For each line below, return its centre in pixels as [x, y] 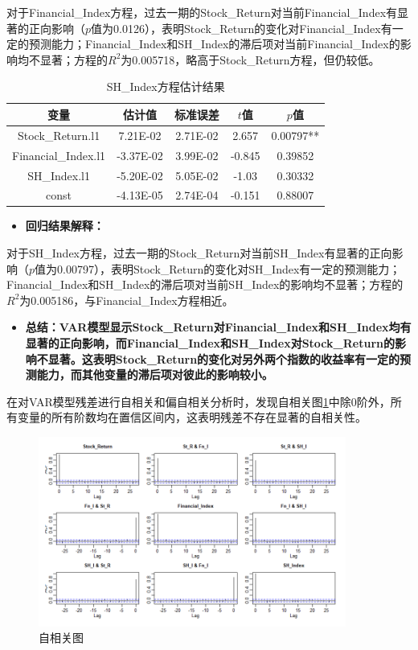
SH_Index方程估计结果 [166, 86]
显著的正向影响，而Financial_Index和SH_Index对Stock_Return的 [210, 343]
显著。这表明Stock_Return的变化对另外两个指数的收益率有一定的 [224, 358]
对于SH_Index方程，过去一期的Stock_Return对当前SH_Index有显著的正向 [199, 253]
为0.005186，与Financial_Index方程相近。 [127, 300]
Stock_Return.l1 [59, 135]
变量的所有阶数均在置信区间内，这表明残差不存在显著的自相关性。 [192, 417]
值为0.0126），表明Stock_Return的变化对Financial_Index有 [242, 28]
